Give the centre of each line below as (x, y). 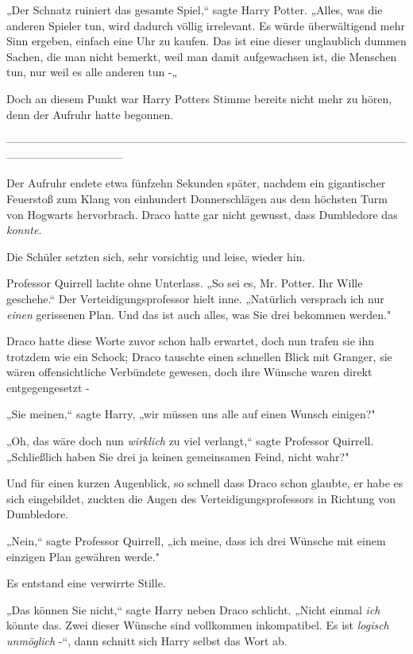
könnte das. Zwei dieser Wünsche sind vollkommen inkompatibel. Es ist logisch (198, 625)
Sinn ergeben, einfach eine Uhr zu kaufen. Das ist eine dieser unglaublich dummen (206, 41)
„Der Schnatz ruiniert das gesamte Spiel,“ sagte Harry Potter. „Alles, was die (195, 10)
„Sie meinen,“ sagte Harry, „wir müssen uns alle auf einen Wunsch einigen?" (191, 414)
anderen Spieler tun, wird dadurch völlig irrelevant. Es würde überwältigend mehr (206, 25)
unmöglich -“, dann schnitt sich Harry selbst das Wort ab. (147, 641)
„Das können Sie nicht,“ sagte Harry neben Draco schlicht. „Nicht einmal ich (193, 609)
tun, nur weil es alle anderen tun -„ (92, 72)
